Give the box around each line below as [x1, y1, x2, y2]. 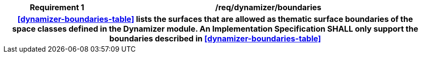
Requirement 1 [30, 2, 85, 12]
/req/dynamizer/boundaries [215, 2, 322, 12]
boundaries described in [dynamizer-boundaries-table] [109, 34, 321, 43]
